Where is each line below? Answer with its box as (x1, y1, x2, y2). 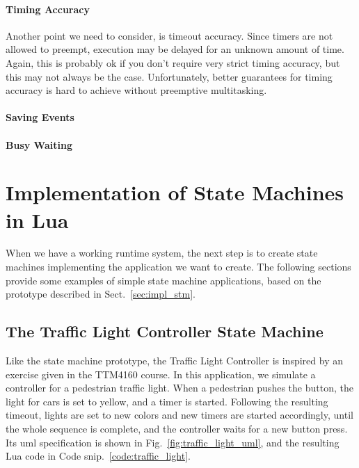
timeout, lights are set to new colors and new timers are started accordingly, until (6, 408, 353, 422)
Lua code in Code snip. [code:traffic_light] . (6, 449, 191, 463)
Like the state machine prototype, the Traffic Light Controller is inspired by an (6, 353, 343, 368)
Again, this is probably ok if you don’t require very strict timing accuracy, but (6, 55, 340, 70)
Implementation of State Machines (6, 178, 344, 207)
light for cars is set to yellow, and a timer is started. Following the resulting (6, 394, 328, 408)
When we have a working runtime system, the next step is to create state (6, 245, 318, 260)
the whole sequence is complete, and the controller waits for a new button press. (6, 421, 348, 435)
